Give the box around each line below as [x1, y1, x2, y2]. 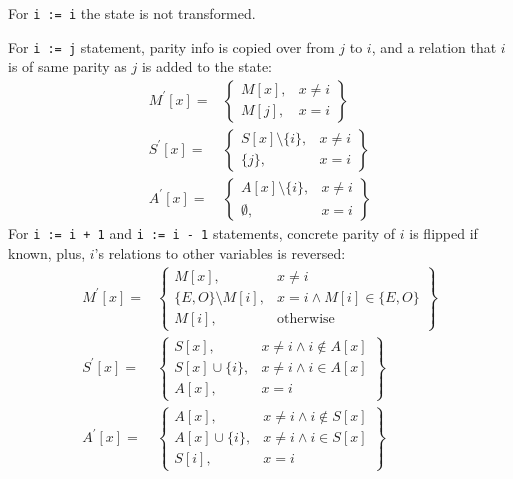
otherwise [277, 311, 335, 326]
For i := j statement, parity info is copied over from [8, 36, 335, 57]
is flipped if [409, 223, 478, 243]
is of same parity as [8, 56, 127, 77]
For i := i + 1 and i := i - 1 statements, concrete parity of [8, 223, 396, 243]
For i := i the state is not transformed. [8, 3, 256, 23]
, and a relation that [371, 36, 497, 57]
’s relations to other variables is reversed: [94, 242, 346, 263]
